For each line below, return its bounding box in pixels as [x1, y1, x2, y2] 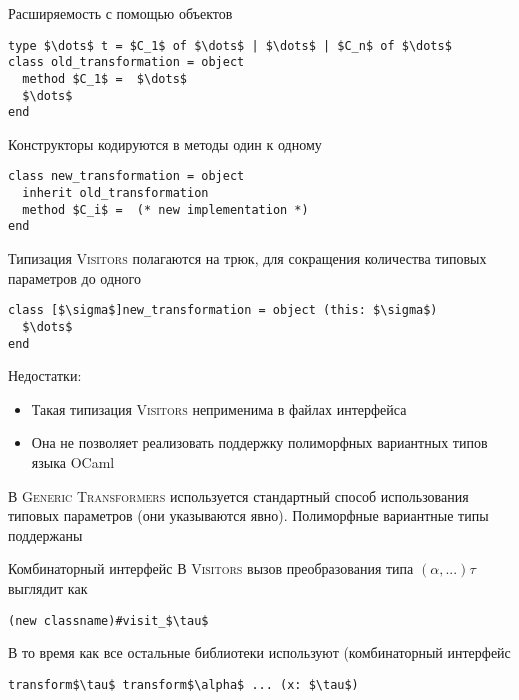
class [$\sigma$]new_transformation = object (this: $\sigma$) [8, 303, 438, 318]
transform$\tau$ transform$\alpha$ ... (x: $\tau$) [8, 677, 359, 692]
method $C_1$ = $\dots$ [22, 71, 187, 86]
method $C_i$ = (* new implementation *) [22, 202, 309, 217]
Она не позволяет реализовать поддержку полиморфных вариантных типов [31, 432, 488, 453]
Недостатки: [8, 365, 82, 386]
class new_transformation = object [8, 169, 245, 184]
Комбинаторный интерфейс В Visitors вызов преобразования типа [8, 558, 414, 579]
